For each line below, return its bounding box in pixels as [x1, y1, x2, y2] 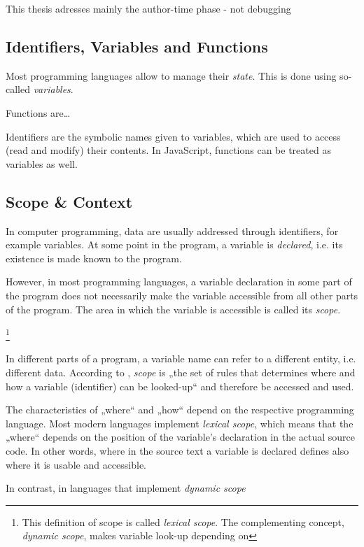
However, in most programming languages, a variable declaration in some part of [6, 274, 352, 289]
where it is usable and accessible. [6, 457, 146, 471]
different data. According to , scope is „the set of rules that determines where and [6, 364, 356, 379]
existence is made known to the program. [6, 250, 182, 265]
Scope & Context [6, 190, 133, 212]
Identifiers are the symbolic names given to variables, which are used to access [6, 129, 341, 143]
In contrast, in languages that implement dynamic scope [6, 481, 246, 495]
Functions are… [6, 105, 71, 120]
